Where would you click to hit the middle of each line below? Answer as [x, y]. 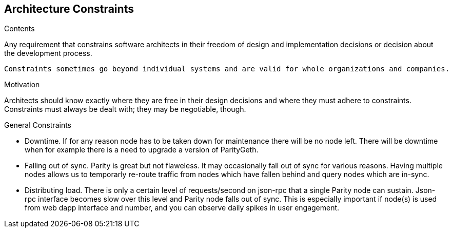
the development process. [48, 53]
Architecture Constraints [69, 9]
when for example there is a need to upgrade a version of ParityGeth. [142, 150]
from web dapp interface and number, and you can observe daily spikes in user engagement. [182, 208]
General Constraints [38, 125]
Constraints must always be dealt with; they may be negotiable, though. [125, 109]
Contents [19, 29]
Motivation [22, 85]
